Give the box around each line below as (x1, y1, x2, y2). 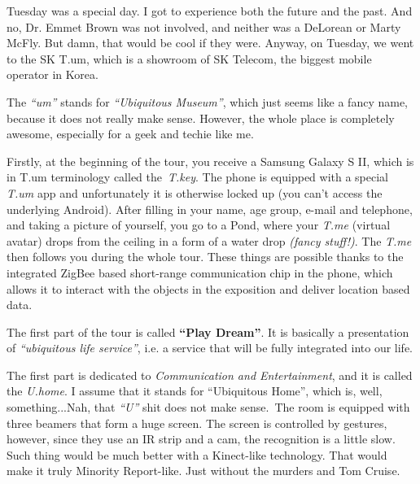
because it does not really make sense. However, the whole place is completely (7, 109, 395, 126)
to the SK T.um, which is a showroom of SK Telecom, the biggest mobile (7, 50, 372, 67)
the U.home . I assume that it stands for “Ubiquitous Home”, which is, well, (7, 382, 383, 399)
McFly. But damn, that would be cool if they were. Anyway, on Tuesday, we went (7, 34, 414, 51)
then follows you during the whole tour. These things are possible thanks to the (7, 248, 404, 265)
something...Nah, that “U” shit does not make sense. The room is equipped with (7, 399, 410, 416)
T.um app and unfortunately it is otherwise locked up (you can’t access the (7, 184, 383, 201)
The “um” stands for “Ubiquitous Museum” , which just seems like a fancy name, (7, 93, 408, 110)
